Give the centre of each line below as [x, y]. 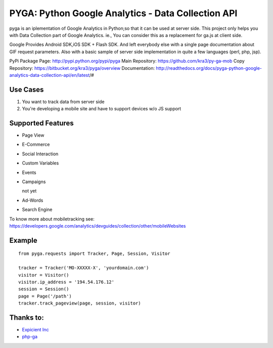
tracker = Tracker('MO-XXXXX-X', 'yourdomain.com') [84, 268]
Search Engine [37, 209]
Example [23, 240]
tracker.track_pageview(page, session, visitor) [80, 303]
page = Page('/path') [45, 296]
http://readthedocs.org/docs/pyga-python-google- [209, 68]
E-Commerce [36, 145]
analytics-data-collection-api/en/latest [50, 75]
